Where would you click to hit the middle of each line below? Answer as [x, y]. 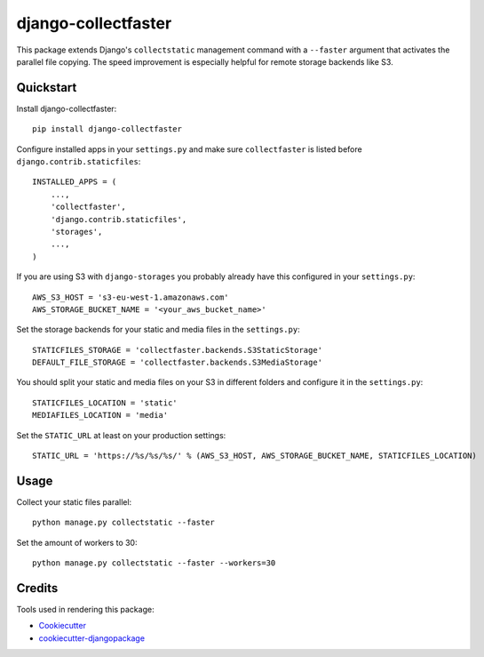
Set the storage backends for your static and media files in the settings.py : [159, 330]
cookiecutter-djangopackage [92, 638]
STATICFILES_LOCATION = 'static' [105, 403]
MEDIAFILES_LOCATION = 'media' [100, 415]
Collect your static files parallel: [74, 501]
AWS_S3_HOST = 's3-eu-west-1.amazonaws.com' [131, 297]
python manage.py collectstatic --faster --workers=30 [154, 563]
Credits [37, 588]
